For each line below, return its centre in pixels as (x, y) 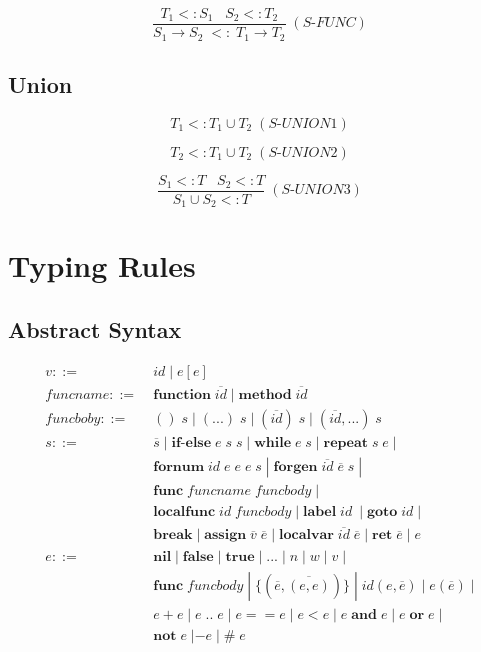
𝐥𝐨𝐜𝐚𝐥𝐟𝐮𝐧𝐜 (184, 512)
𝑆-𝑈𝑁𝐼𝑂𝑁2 (303, 152)
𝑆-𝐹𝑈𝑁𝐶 (329, 23)
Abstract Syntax (95, 329)
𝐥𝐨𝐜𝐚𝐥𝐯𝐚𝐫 (306, 535)
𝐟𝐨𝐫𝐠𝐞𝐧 (295, 467)
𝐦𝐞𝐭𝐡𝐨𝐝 (265, 395)
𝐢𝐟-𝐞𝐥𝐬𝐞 (191, 443)
